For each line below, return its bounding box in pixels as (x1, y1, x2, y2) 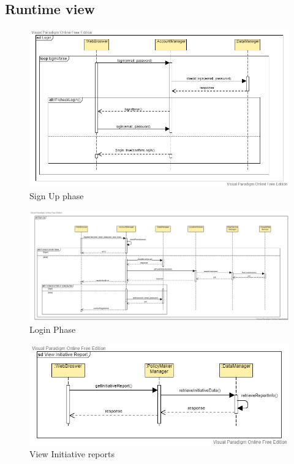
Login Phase (29, 322, 76, 335)
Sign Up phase (29, 189, 84, 202)
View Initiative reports (29, 447, 115, 460)
